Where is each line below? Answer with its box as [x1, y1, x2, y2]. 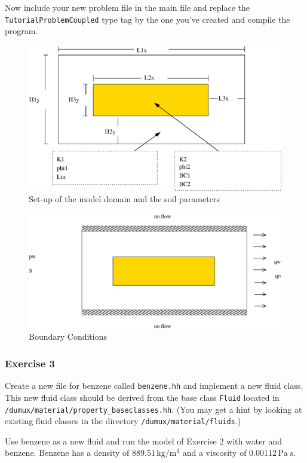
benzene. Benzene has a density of [5, 446, 130, 459]
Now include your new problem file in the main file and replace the [5, 1, 250, 13]
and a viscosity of [182, 446, 247, 459]
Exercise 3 [5, 355, 55, 370]
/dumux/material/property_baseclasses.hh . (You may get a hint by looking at [5, 403, 302, 415]
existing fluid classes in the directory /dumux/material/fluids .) [5, 415, 241, 427]
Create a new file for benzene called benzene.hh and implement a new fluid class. [5, 379, 303, 392]
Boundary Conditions [29, 330, 108, 343]
